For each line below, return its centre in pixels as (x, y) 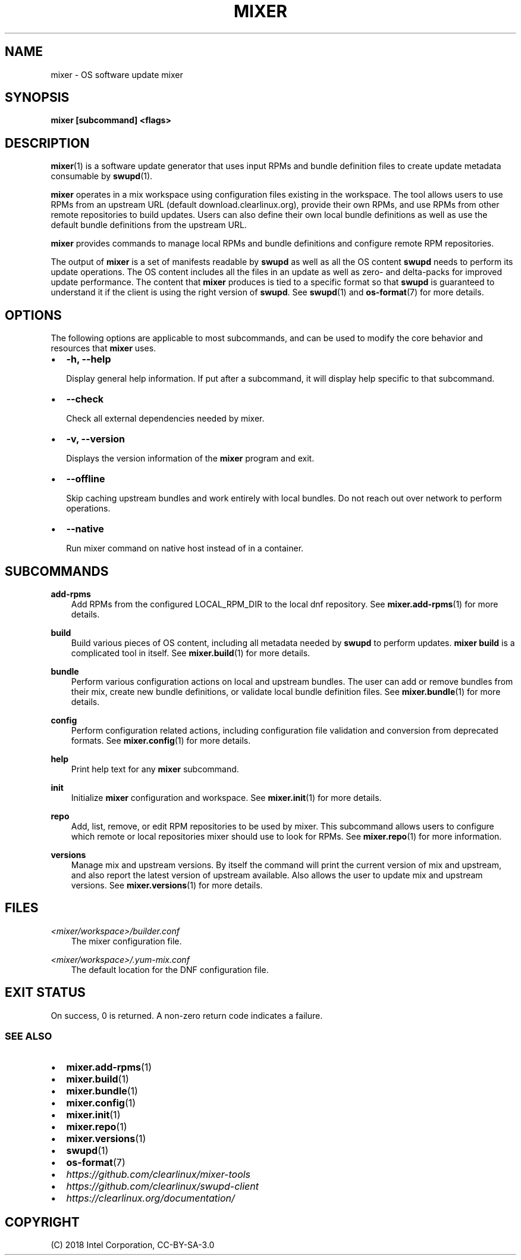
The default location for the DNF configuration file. (170, 969)
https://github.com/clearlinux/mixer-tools (159, 1175)
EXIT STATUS (45, 993)
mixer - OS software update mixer (117, 74)
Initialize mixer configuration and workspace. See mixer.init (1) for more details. (226, 797)
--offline (86, 479)
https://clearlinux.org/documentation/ (150, 1198)
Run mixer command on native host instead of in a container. (185, 548)
